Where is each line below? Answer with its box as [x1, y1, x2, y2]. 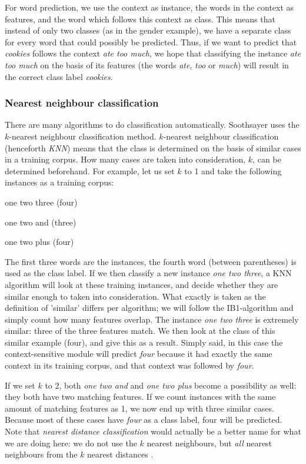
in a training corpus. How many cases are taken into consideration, [5, 153, 246, 165]
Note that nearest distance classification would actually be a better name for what [5, 425, 301, 438]
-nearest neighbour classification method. [9, 130, 157, 142]
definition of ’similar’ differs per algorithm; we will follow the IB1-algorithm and [5, 301, 294, 314]
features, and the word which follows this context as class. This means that [5, 12, 275, 25]
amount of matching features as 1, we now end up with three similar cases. [5, 402, 274, 414]
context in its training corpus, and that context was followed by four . [5, 359, 254, 372]
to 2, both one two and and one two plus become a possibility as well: [45, 379, 297, 391]
